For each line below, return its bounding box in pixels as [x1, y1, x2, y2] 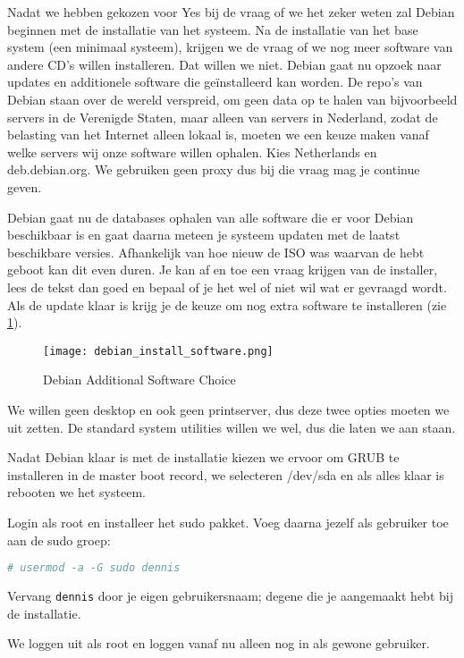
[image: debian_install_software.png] [43, 344, 274, 358]
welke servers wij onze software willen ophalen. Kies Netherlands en [7, 142, 377, 161]
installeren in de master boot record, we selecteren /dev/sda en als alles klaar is [7, 465, 444, 484]
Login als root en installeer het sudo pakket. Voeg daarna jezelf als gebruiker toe [7, 512, 449, 531]
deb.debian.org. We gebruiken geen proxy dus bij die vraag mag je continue [7, 160, 420, 179]
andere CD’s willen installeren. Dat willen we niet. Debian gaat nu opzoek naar [7, 55, 442, 73]
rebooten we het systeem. [7, 483, 146, 502]
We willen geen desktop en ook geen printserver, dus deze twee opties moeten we [7, 400, 450, 418]
